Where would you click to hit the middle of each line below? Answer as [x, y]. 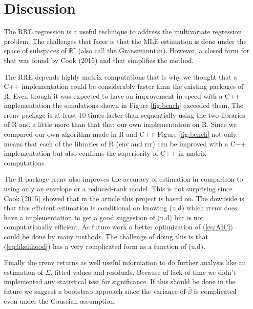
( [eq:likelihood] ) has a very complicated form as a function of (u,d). [105, 246]
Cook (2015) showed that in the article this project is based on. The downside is [124, 198]
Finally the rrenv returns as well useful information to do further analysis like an [125, 262]
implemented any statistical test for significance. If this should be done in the [120, 281]
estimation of [23, 272]
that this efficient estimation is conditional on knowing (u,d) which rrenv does [121, 208]
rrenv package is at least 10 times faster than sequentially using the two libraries [125, 114]
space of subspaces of [35, 51]
